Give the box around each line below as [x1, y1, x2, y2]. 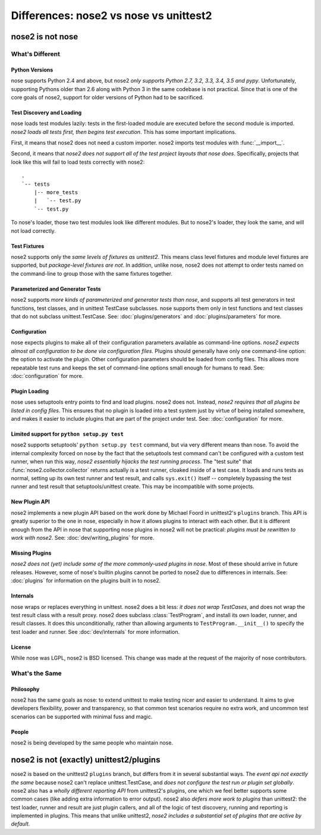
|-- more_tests [33, 189, 78, 196]
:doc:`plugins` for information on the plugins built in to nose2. [11, 577, 161, 584]
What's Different [11, 49, 61, 58]
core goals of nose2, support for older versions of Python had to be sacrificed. [11, 93, 204, 101]
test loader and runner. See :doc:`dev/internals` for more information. [11, 628, 180, 635]
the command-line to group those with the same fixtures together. [11, 270, 172, 277]
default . [11, 820, 30, 827]
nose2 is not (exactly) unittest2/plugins [11, 755, 160, 765]
